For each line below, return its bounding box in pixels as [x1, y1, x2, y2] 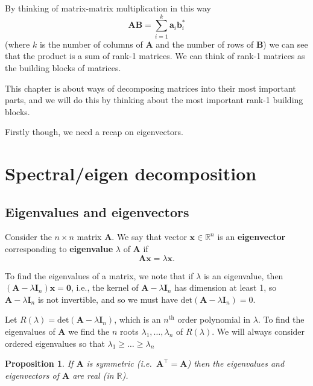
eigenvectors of [5, 369, 59, 381]
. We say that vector [112, 230, 187, 243]
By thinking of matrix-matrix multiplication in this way [5, 2, 211, 14]
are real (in [72, 369, 114, 381]
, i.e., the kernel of [71, 281, 139, 294]
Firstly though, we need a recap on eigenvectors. [5, 125, 184, 138]
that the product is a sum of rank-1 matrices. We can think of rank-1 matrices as [5, 49, 305, 62]
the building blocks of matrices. [5, 61, 121, 74]
